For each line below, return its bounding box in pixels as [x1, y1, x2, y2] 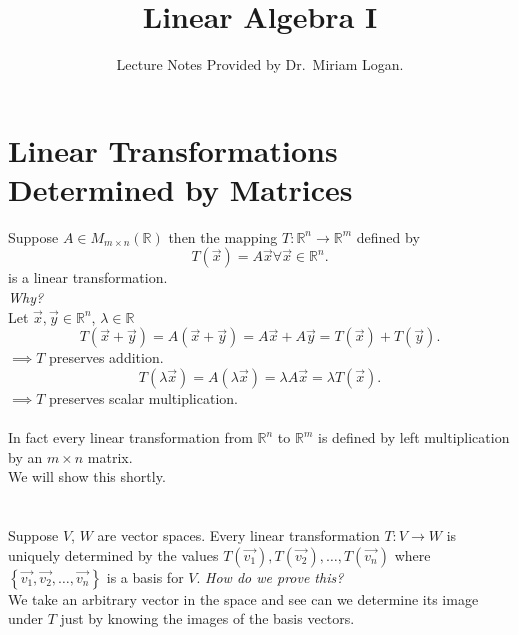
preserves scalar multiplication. [48, 387, 238, 408]
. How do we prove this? [196, 566, 344, 587]
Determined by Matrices [8, 168, 353, 209]
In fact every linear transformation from [8, 427, 253, 447]
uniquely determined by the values [8, 544, 219, 565]
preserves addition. [48, 347, 164, 368]
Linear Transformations [8, 129, 338, 170]
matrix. [87, 446, 133, 467]
